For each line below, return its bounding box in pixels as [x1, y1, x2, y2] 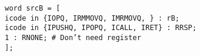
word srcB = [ [5, 4, 61, 12]
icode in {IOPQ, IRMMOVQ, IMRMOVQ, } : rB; [5, 14, 180, 22]
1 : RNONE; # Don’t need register [5, 33, 142, 42]
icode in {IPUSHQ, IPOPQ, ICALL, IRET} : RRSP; [5, 24, 197, 32]
